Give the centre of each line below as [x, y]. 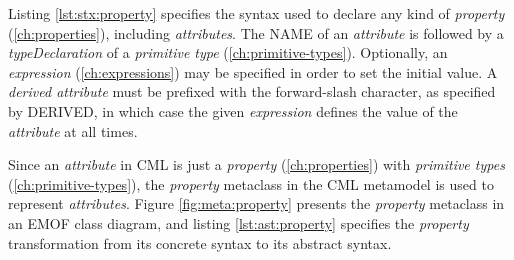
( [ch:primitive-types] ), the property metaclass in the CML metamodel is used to [251, 183]
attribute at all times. [73, 130]
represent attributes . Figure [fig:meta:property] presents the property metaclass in [256, 203]
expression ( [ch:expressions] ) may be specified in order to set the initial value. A [253, 71]
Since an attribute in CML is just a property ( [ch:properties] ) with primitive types [256, 164]
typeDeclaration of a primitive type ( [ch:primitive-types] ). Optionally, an [228, 52]
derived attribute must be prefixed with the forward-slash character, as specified [252, 91]
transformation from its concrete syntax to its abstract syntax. [200, 242]
